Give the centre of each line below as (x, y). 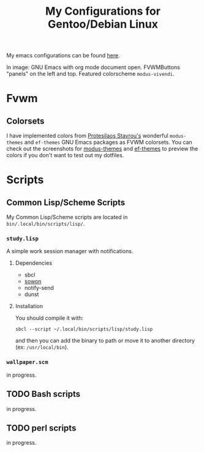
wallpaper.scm (27, 362)
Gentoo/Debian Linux (103, 24)
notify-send (39, 288)
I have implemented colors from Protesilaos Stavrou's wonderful (87, 136)
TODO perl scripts (41, 428)
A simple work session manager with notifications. (70, 251)
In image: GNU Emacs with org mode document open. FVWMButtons (93, 67)
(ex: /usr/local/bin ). (42, 347)
